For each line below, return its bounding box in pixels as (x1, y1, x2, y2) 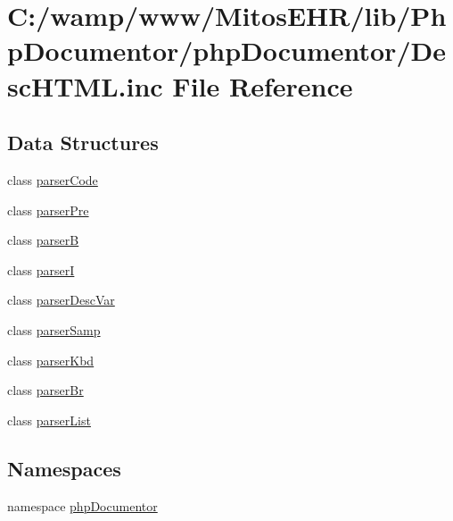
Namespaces (7, 454, 121, 482)
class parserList (7, 410, 91, 429)
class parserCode (7, 170, 98, 189)
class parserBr (7, 381, 84, 399)
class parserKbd (7, 350, 95, 369)
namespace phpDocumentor (7, 496, 158, 515)
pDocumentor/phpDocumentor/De (7, 32, 446, 69)
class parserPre (7, 200, 89, 219)
